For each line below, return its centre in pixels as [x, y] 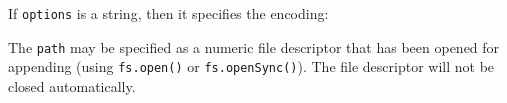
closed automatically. [72, 85]
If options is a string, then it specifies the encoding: [168, 13]
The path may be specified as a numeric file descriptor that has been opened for [254, 46]
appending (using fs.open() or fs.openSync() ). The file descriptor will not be [251, 66]
